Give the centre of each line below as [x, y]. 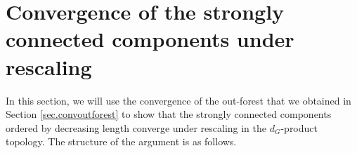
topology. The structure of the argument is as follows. [121, 141]
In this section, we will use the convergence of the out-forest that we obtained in [178, 100]
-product [299, 127]
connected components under [150, 39]
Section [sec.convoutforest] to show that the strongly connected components [169, 114]
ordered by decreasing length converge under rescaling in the [136, 127]
